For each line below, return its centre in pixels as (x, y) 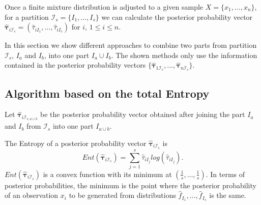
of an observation (32, 195)
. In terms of (225, 174)
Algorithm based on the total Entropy (107, 93)
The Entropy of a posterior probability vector (76, 143)
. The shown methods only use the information (184, 55)
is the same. (228, 195)
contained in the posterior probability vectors (75, 65)
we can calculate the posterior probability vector (177, 17)
